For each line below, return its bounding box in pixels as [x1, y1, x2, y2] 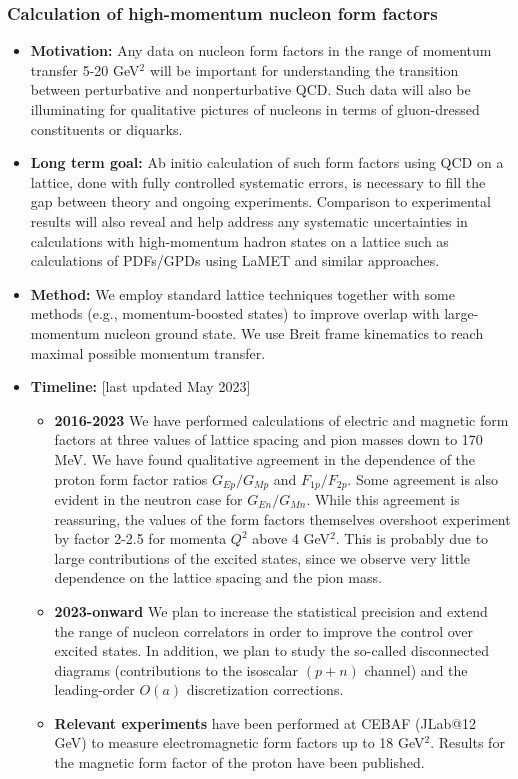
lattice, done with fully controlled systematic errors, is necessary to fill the [30, 171, 486, 192]
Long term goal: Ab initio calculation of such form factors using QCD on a [30, 152, 504, 173]
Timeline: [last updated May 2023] [30, 376, 251, 397]
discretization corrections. [186, 679, 344, 700]
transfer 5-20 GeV [30, 59, 140, 80]
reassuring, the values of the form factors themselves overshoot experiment [54, 508, 511, 529]
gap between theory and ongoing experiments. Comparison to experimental [30, 191, 491, 212]
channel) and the [364, 659, 468, 680]
